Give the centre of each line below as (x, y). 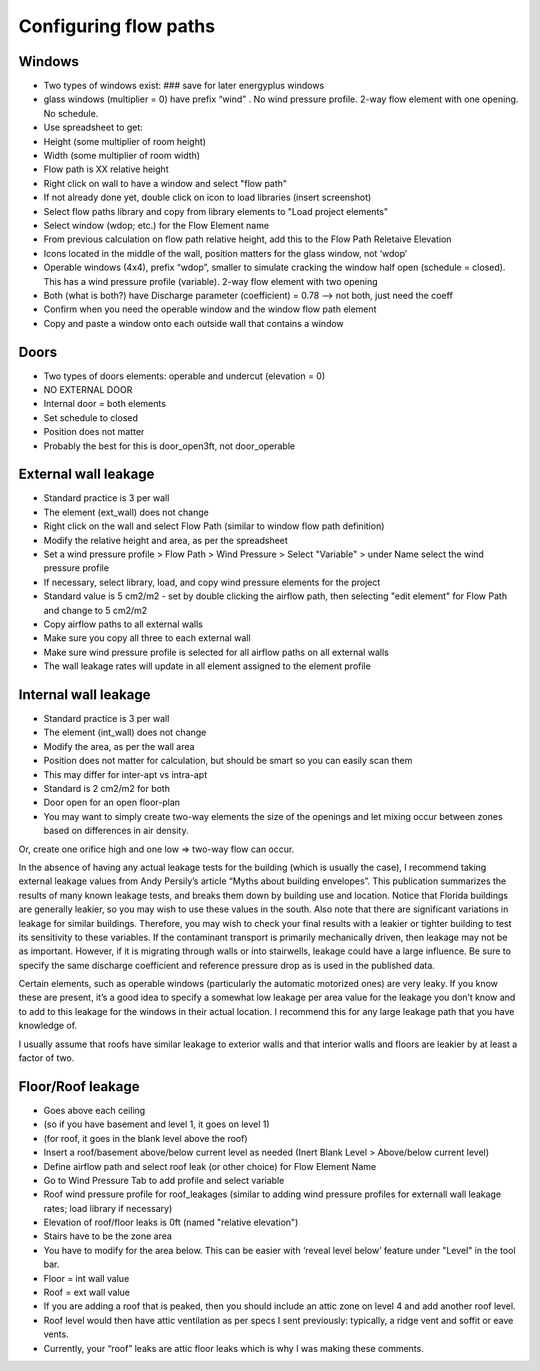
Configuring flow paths (116, 26)
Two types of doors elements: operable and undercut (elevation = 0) (184, 376)
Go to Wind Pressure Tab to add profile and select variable (164, 1180)
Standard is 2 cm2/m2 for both (106, 789)
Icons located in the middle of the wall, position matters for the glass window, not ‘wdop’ (225, 253)
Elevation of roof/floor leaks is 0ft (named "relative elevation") (171, 1222)
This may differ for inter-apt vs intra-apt (125, 774)
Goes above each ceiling (94, 1110)
